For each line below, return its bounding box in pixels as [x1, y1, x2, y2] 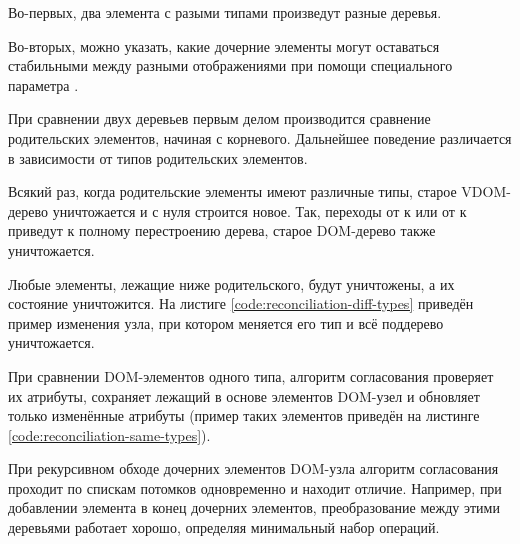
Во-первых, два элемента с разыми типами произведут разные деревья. [8, 2, 442, 22]
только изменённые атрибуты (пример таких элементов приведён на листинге [8, 405, 480, 426]
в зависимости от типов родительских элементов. [8, 147, 308, 168]
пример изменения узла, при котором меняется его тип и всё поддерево [8, 312, 444, 333]
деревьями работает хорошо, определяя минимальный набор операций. [8, 517, 440, 538]
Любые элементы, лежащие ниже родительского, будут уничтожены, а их [8, 273, 455, 294]
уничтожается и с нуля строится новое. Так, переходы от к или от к [52, 200, 467, 221]
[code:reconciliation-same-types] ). [8, 424, 211, 445]
